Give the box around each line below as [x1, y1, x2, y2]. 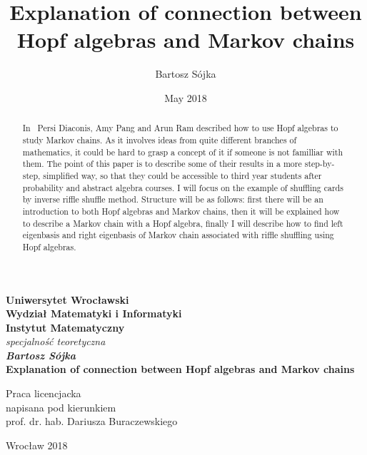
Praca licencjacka [6, 386, 81, 401]
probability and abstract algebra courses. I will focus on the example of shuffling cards [22, 181, 343, 193]
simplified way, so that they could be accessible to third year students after [43, 169, 322, 181]
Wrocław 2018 [6, 437, 68, 452]
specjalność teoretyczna [6, 334, 106, 349]
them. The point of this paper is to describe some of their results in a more [22, 158, 302, 170]
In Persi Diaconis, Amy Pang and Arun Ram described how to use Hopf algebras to [22, 122, 338, 134]
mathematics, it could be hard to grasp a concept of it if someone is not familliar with [22, 145, 343, 158]
